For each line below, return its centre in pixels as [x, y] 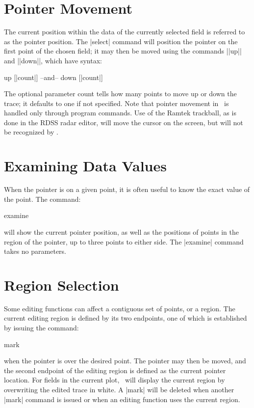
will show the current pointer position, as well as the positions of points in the [121, 231]
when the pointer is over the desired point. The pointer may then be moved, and [125, 361]
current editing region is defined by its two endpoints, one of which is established [126, 318]
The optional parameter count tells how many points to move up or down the [120, 94]
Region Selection [62, 285]
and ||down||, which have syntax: [53, 60]
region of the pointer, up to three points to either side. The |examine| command [124, 241]
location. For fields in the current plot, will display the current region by [114, 380]
